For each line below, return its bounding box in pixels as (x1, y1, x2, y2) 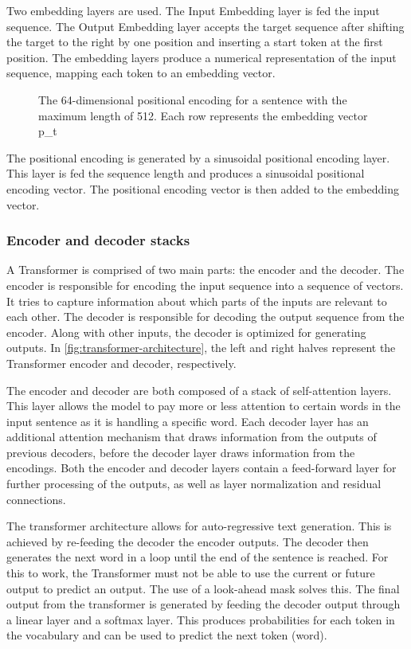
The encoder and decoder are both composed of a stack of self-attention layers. (6, 381, 392, 398)
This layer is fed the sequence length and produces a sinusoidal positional (6, 165, 365, 182)
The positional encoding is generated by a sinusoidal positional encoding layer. (6, 149, 390, 166)
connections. (6, 491, 66, 507)
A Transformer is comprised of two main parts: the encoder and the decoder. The (6, 261, 405, 278)
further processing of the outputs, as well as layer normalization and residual (6, 475, 382, 492)
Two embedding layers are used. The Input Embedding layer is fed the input (6, 2, 380, 18)
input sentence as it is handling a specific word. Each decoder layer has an (6, 412, 369, 429)
